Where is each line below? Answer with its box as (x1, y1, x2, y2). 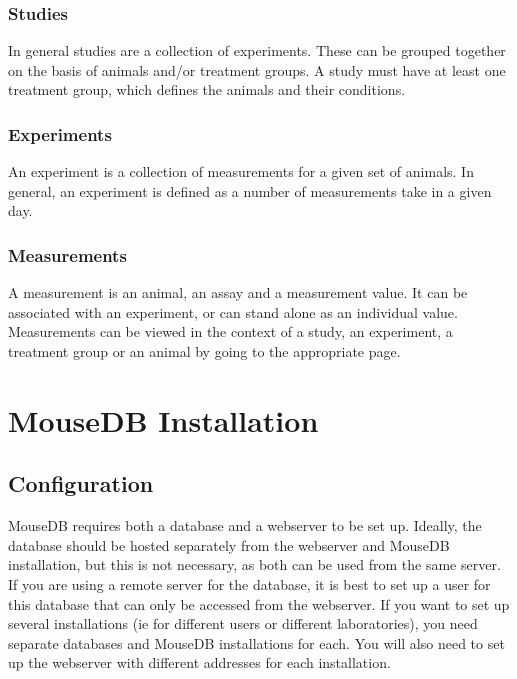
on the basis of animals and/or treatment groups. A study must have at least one (8, 59, 506, 80)
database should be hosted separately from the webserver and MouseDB (8, 534, 450, 555)
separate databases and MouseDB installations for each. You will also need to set (8, 632, 505, 653)
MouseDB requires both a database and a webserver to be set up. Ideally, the (8, 515, 482, 536)
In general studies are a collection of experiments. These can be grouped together (8, 40, 506, 61)
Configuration (8, 468, 154, 499)
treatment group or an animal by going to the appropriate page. (8, 341, 401, 361)
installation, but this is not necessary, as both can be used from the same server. (8, 554, 501, 575)
